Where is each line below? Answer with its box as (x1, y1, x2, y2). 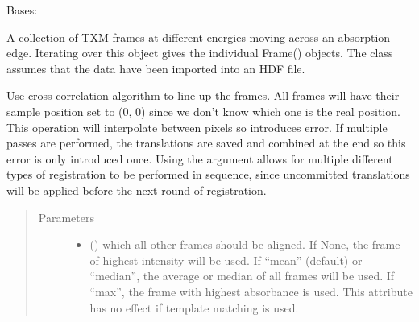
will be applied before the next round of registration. (6, 181, 267, 198)
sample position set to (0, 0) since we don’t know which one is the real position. (6, 102, 400, 119)
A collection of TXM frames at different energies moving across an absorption (6, 28, 391, 45)
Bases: (6, 2, 38, 18)
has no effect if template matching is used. (89, 299, 299, 316)
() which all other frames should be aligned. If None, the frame (89, 236, 400, 253)
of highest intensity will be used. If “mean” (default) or (89, 251, 363, 268)
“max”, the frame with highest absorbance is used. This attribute (89, 283, 413, 299)
